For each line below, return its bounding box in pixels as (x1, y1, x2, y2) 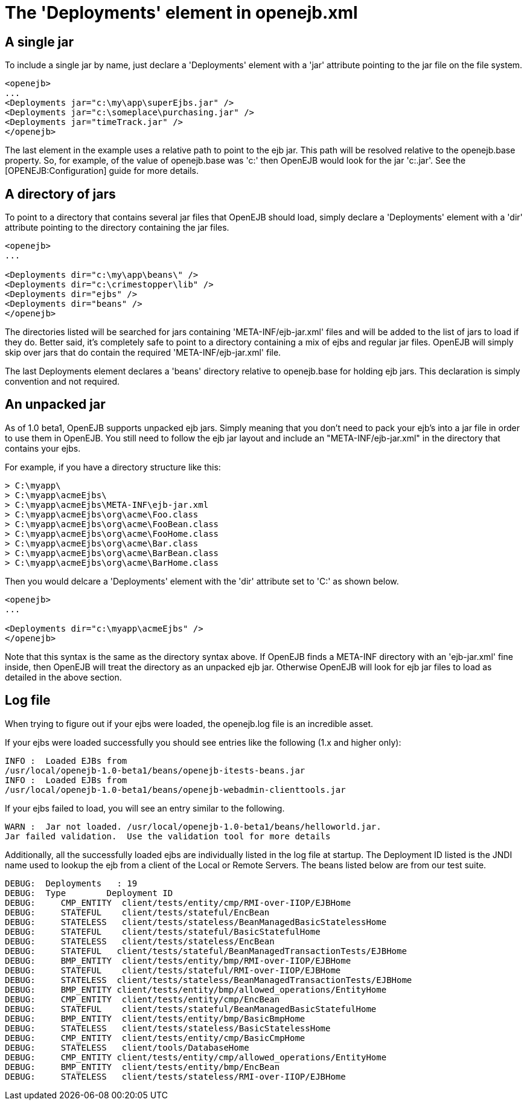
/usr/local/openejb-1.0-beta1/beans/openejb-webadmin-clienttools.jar (5, 784, 346, 795)
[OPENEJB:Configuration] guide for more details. (5, 165, 199, 176)
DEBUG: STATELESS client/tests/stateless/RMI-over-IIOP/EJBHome (5, 1071, 346, 1081)
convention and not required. (5, 376, 120, 387)
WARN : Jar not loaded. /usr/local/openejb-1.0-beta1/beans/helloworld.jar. (5, 821, 382, 831)
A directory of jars (5, 186, 116, 202)
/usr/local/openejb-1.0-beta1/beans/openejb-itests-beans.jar (5, 765, 305, 775)
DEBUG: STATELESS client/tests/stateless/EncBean (5, 936, 275, 946)
